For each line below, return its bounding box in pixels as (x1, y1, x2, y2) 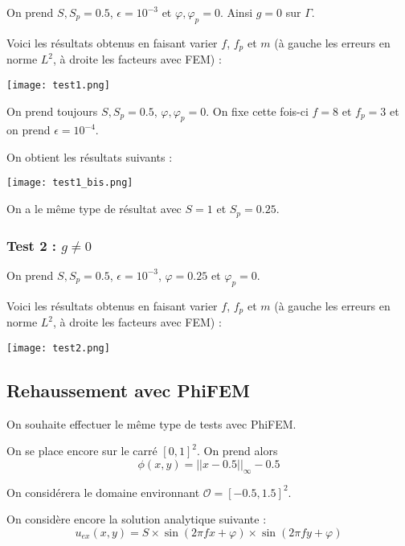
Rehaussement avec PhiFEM (6, 377, 250, 402)
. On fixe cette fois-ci (206, 102, 309, 119)
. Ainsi (219, 4, 253, 20)
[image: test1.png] (6, 79, 110, 91)
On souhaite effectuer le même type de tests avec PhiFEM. (6, 415, 297, 432)
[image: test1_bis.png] (6, 177, 133, 189)
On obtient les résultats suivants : (6, 148, 173, 165)
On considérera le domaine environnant (6, 483, 200, 500)
